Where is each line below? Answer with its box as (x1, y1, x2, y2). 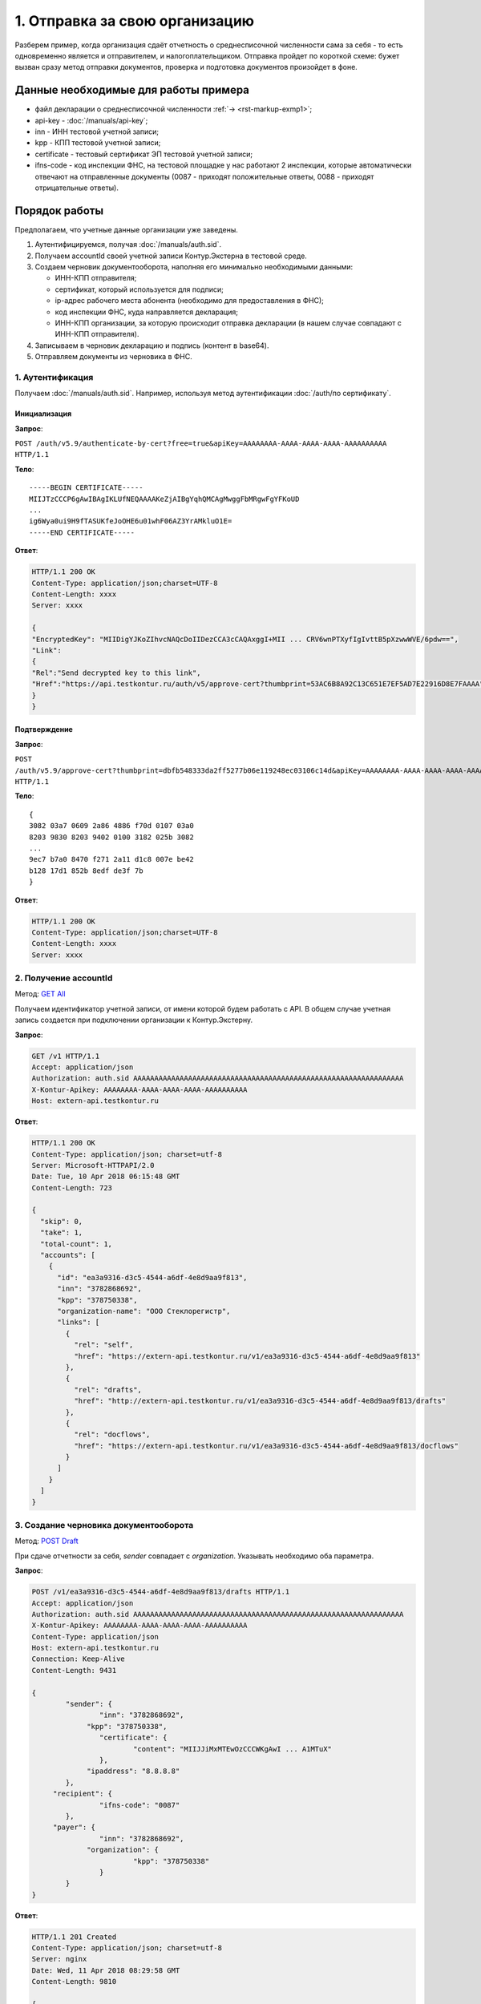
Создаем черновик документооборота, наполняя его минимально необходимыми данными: (34, 262, 354, 272)
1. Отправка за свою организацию (14, 12, 255, 30)
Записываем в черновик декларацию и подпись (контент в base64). (34, 341, 269, 350)
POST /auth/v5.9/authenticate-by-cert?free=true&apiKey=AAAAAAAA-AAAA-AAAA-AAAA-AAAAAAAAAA (14, 439, 387, 448)
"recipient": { (52, 1789, 112, 1799)
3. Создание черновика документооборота (14, 1520, 194, 1530)
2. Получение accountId (14, 972, 113, 984)
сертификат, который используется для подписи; (55, 285, 224, 294)
